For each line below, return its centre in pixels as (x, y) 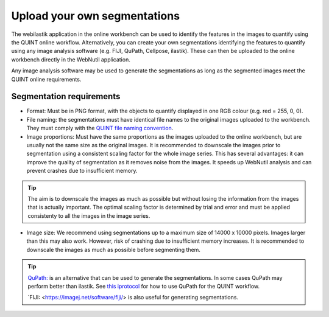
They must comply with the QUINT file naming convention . (100, 128)
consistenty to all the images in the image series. (89, 215)
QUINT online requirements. (46, 79)
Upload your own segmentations (95, 16)
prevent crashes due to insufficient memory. (82, 171)
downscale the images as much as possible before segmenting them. (114, 249)
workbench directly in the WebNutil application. (71, 59)
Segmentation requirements (66, 96)
